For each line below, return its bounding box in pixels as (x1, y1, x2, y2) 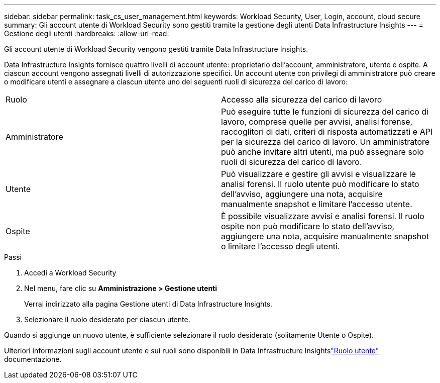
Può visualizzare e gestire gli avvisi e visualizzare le (221, 169, 416, 179)
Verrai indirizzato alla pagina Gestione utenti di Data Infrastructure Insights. (24, 300, 273, 308)
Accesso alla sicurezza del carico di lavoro (221, 94, 382, 105)
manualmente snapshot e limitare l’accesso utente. (221, 199, 412, 209)
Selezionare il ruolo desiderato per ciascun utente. (24, 315, 190, 324)
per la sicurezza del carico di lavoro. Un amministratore (221, 137, 430, 147)
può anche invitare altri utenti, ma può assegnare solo (221, 147, 424, 157)
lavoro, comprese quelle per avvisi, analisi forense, (221, 117, 413, 127)
